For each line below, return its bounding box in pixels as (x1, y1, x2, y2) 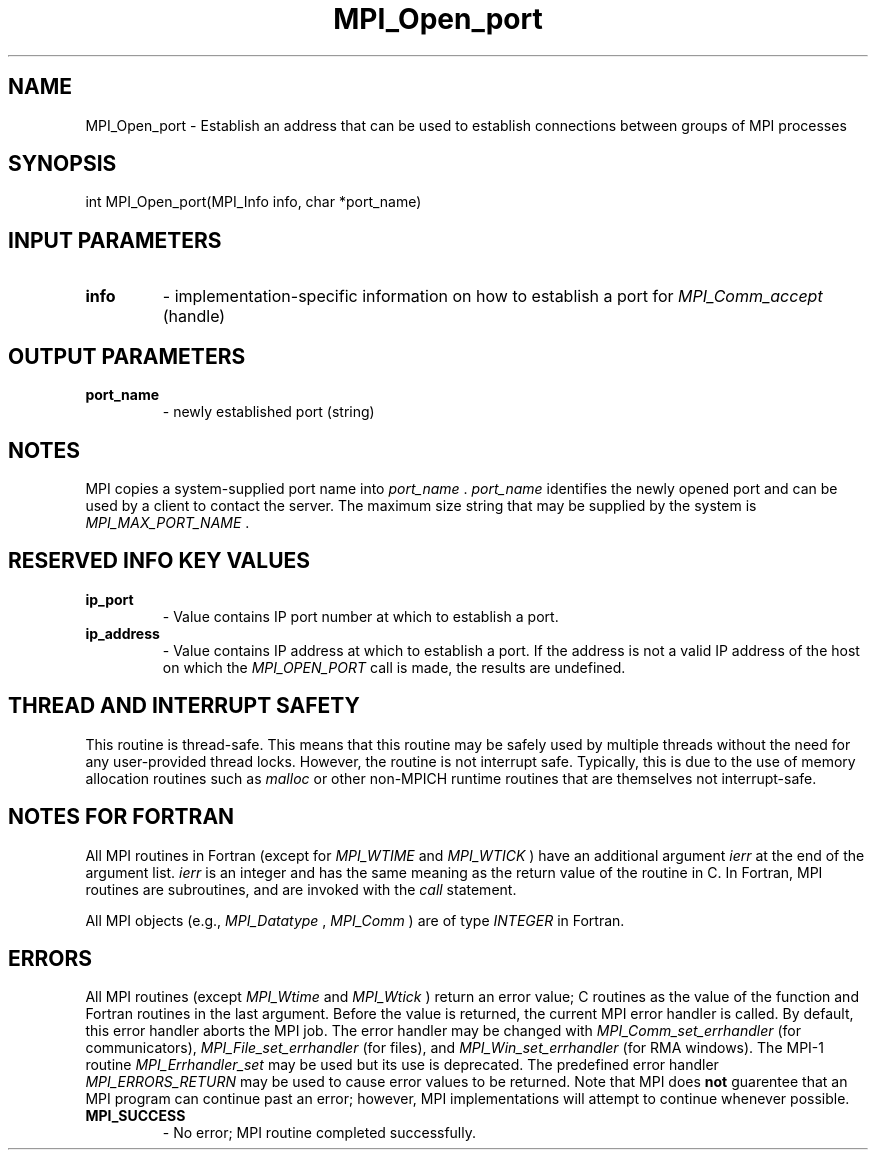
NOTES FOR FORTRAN (8, 804, 235, 830)
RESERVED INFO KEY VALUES (8, 548, 311, 574)
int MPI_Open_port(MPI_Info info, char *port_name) (85, 193, 422, 211)
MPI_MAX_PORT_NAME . (85, 513, 250, 531)
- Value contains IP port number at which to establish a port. (162, 607, 559, 625)
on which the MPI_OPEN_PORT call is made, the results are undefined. (162, 658, 626, 676)
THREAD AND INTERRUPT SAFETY (8, 693, 360, 719)
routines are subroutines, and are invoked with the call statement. (85, 880, 517, 898)
